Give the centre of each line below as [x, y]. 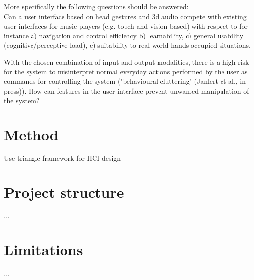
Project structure [64, 192]
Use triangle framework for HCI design [63, 158]
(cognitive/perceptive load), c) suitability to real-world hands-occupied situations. [127, 45]
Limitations [44, 249]
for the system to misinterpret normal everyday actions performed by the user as [126, 71]
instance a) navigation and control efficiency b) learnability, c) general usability [124, 35]
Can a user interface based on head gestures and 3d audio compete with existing [125, 16]
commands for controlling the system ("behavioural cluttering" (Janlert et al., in [125, 81]
